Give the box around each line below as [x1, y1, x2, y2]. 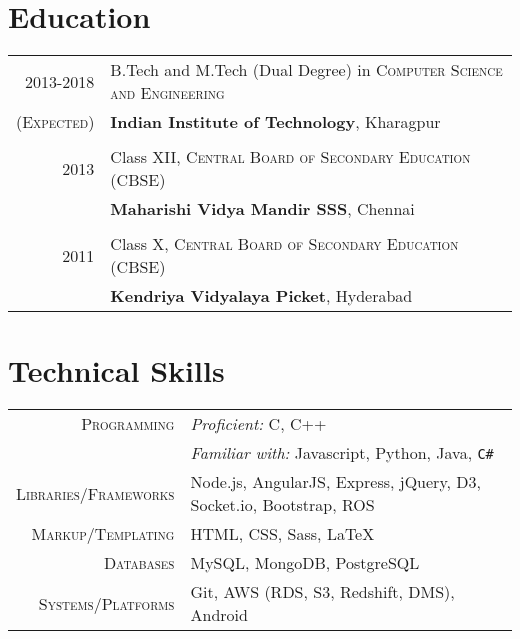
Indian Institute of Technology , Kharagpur [110, 110, 441, 134]
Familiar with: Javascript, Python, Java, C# [190, 441, 494, 465]
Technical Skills [8, 350, 225, 391]
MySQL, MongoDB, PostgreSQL [190, 551, 420, 575]
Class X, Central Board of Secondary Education [110, 232, 459, 256]
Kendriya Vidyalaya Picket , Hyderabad [110, 284, 413, 308]
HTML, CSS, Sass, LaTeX [190, 522, 375, 546]
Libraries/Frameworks [16, 481, 175, 505]
